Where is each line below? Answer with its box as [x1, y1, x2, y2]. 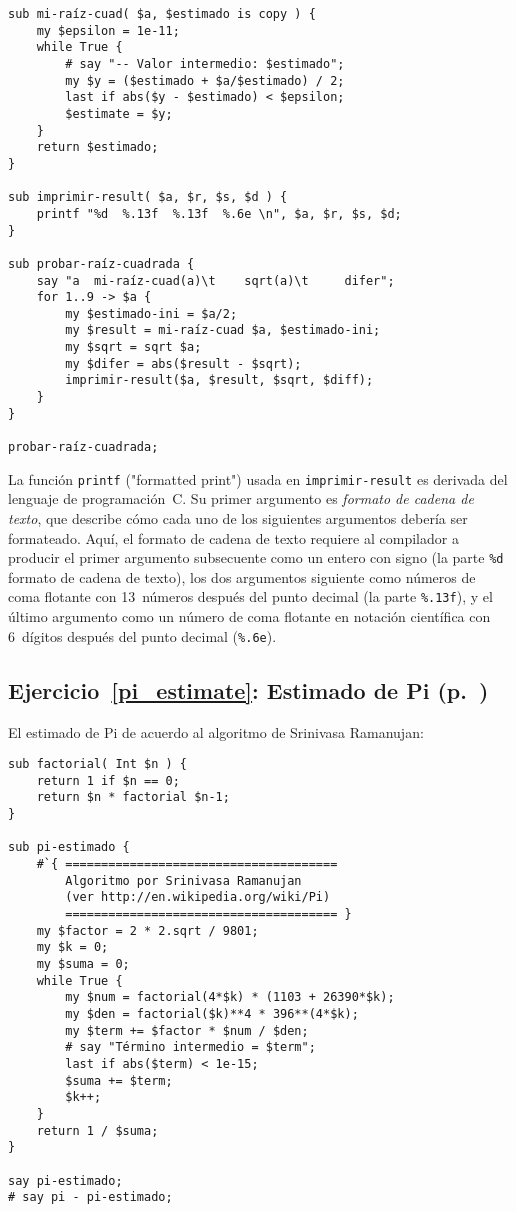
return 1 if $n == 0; [36, 773, 180, 788]
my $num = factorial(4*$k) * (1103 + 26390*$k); [65, 990, 395, 1005]
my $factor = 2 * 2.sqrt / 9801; [36, 923, 259, 938]
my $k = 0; [36, 940, 109, 955]
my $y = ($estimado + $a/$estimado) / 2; [65, 73, 345, 88]
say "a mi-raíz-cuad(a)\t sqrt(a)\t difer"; [36, 273, 395, 288]
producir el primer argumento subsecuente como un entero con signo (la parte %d [8, 547, 504, 568]
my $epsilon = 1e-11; [36, 23, 180, 38]
